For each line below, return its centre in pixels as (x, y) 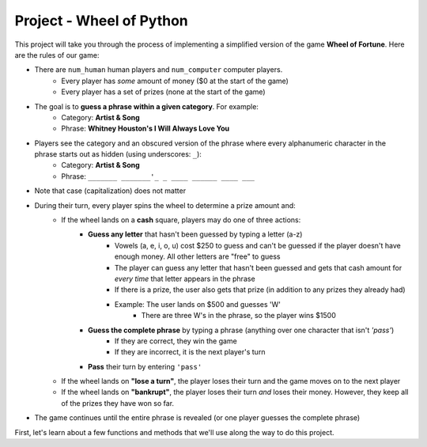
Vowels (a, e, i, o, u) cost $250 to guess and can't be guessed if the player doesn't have (258, 245)
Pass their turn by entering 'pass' (145, 366)
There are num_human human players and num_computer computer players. (159, 70)
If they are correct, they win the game (176, 341)
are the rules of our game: (57, 55)
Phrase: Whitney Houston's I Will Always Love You (145, 129)
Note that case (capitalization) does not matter (110, 191)
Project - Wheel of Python (102, 21)
